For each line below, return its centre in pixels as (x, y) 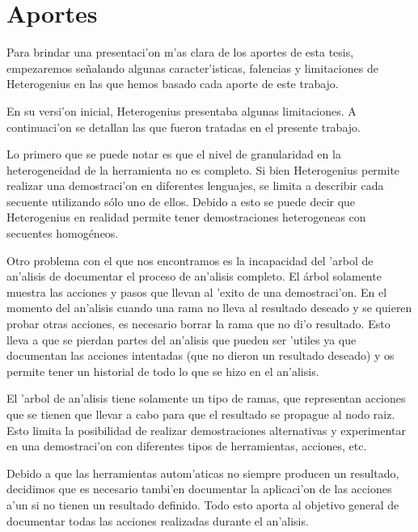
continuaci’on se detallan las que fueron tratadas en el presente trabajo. (184, 127)
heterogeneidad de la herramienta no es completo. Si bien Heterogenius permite (203, 169)
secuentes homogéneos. (63, 233)
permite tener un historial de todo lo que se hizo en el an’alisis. (163, 371)
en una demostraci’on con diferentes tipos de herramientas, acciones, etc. (187, 446)
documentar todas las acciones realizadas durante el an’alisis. (158, 520)
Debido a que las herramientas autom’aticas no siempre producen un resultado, (203, 473)
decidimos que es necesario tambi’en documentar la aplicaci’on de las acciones (199, 489)
